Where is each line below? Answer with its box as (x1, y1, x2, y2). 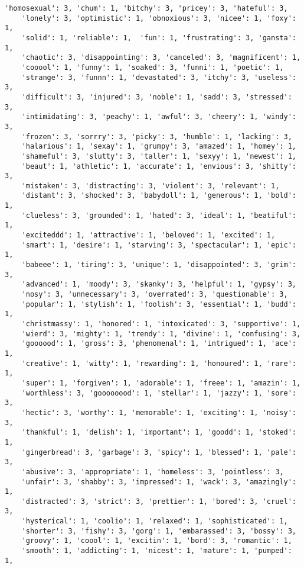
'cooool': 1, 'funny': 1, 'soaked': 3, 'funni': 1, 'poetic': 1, (21, 63, 284, 72)
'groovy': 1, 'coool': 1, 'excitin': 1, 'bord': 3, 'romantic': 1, (21, 536, 292, 545)
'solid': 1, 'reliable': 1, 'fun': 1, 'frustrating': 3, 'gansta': (21, 33, 296, 42)
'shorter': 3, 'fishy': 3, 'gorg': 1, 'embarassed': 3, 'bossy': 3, (21, 526, 296, 535)
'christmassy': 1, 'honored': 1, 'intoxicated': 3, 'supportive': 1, (21, 320, 301, 328)
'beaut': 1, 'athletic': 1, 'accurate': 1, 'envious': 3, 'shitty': (21, 162, 296, 171)
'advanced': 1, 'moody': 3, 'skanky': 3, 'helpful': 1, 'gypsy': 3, (21, 280, 296, 289)
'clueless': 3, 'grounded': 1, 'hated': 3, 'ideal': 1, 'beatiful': (21, 211, 296, 220)
